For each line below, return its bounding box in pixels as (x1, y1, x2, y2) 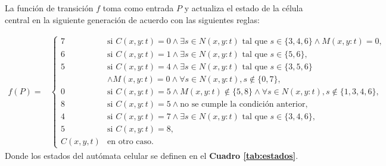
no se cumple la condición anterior (180, 100, 306, 108)
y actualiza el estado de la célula (184, 2, 303, 14)
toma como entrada (102, 2, 174, 14)
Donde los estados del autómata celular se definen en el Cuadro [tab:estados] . (5, 149, 298, 161)
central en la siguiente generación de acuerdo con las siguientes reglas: (5, 13, 260, 25)
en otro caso (107, 137, 152, 146)
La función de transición (5, 2, 94, 14)
